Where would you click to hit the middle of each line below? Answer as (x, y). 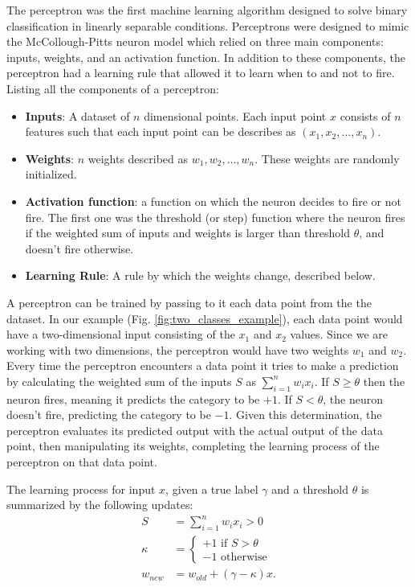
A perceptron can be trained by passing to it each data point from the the (189, 302)
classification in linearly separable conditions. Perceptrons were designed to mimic (208, 25)
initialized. (51, 174)
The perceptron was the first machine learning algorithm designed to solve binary (207, 10)
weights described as (138, 158)
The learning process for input (81, 488)
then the (384, 381)
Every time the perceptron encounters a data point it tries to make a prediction (203, 365)
